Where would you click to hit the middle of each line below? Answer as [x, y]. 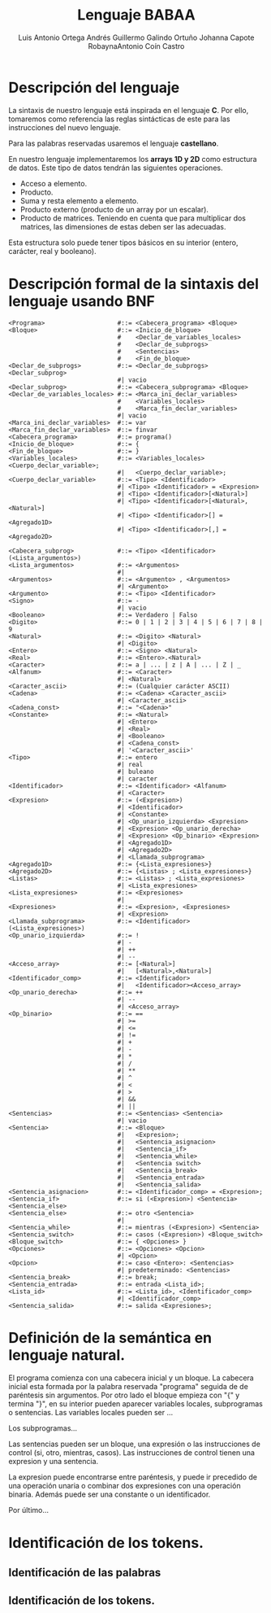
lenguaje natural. [67, 1355]
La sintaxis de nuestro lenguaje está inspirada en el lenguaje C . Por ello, [129, 110]
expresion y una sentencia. [54, 1461]
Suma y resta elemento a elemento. [80, 200]
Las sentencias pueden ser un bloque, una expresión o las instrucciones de [135, 1444]
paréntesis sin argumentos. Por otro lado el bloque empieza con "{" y [124, 1395]
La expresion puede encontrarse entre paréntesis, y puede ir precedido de [133, 1477]
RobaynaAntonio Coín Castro [136, 46]
